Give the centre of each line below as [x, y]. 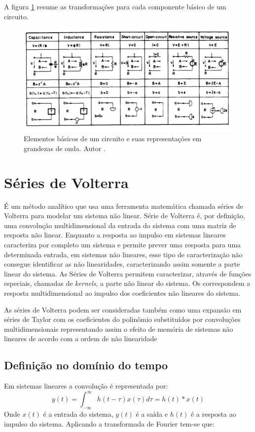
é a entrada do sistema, [78, 414]
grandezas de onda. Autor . [65, 148]
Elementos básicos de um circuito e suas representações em [113, 138]
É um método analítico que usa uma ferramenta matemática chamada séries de [124, 206]
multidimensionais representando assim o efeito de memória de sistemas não [119, 329]
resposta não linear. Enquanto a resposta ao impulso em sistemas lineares [115, 235]
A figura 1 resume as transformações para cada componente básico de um [115, 6]
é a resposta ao [213, 414]
